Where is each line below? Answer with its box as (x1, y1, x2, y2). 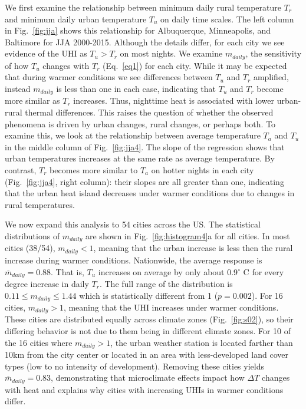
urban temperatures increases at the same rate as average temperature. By (5, 152, 275, 164)
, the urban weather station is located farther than (110, 336, 293, 348)
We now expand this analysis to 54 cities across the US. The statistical (5, 218, 261, 230)
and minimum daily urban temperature (5, 12, 147, 25)
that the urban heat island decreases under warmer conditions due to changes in (5, 187, 295, 199)
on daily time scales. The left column (160, 12, 294, 25)
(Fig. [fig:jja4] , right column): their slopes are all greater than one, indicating (5, 175, 284, 187)
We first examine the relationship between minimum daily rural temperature (5, 1, 282, 13)
